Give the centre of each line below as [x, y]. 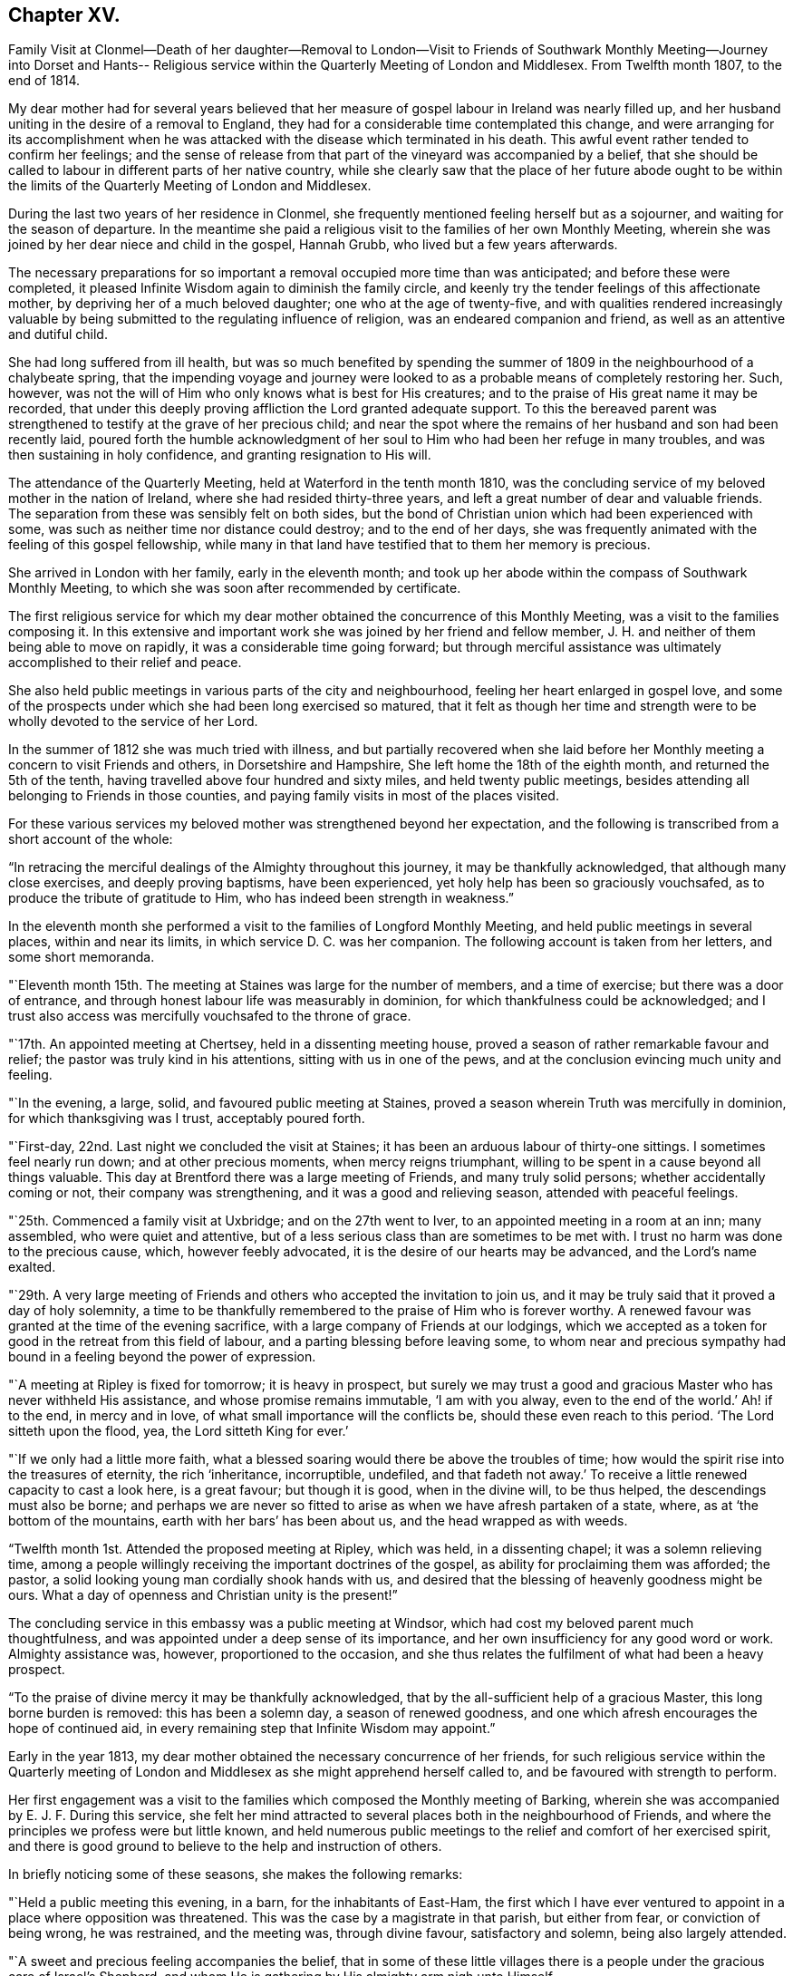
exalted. [32, 1267]
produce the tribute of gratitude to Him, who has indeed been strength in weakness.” [261, 898]
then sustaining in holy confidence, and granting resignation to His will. [220, 455]
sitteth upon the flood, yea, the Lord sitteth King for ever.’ [179, 1431]
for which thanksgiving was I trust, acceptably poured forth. [187, 1119]
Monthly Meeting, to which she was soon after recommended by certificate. [235, 588]
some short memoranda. [82, 957]
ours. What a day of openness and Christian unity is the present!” [203, 1595]
